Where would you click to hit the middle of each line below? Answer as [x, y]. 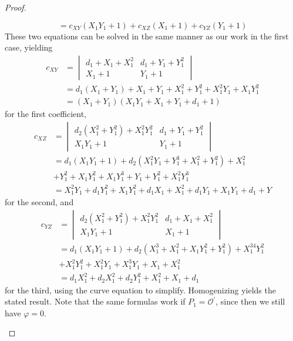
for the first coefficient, [46, 114]
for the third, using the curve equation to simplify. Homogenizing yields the [140, 290]
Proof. [16, 7]
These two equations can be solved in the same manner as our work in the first [147, 36]
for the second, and [39, 202]
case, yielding [29, 47]
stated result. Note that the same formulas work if [95, 301]
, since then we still [250, 301]
